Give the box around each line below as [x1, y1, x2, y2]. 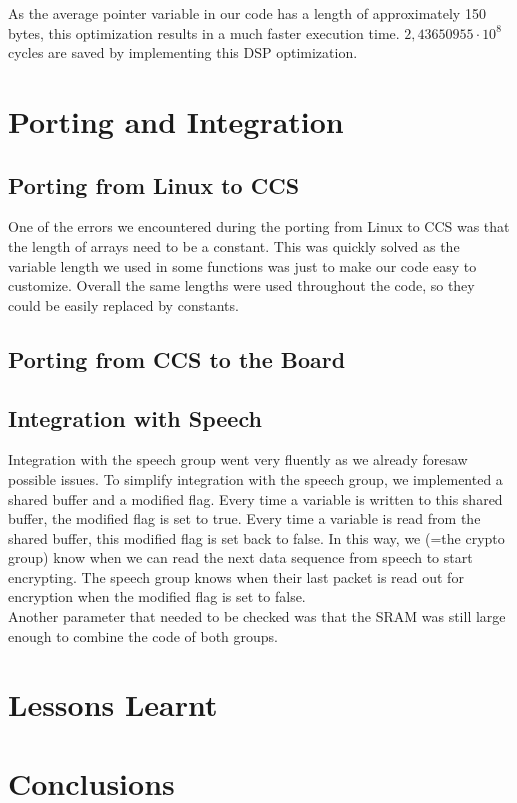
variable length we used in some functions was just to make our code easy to [8, 255, 477, 276]
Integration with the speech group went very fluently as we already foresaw [8, 449, 468, 470]
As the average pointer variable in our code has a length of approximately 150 [8, 3, 486, 23]
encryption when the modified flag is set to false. [8, 586, 306, 607]
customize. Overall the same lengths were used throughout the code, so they [8, 275, 475, 296]
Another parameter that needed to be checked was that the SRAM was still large [8, 606, 506, 627]
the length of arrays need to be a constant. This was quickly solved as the [8, 235, 460, 256]
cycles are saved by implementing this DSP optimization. [8, 42, 358, 63]
